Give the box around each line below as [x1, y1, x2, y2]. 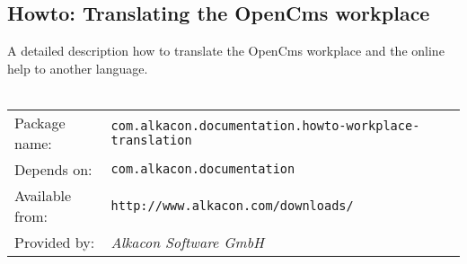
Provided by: [14, 231, 95, 252]
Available [14, 184, 72, 206]
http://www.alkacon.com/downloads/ [110, 198, 354, 213]
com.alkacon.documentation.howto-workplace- [110, 118, 420, 133]
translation [110, 132, 192, 147]
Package [14, 111, 66, 133]
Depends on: [14, 158, 93, 180]
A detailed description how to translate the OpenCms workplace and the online [7, 41, 445, 60]
